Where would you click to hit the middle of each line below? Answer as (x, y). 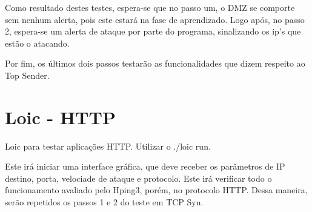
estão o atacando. (37, 43)
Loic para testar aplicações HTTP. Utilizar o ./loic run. (108, 146)
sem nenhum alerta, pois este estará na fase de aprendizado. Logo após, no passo (155, 19)
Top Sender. (27, 75)
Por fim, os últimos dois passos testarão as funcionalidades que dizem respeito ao (155, 63)
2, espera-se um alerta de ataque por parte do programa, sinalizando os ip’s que (153, 31)
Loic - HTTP (60, 117)
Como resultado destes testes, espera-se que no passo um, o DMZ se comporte (150, 7)
